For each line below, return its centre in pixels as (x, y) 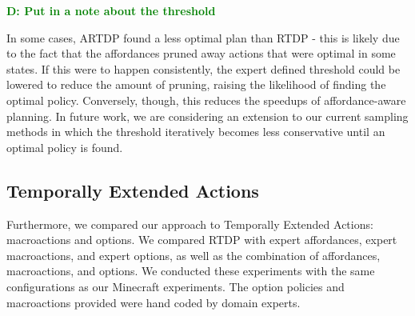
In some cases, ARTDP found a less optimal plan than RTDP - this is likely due (203, 37)
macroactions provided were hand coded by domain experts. (154, 302)
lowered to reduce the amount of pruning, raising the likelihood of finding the (196, 84)
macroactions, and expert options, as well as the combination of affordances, (194, 255)
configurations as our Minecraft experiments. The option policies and (176, 286)
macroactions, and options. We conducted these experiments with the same (191, 271)
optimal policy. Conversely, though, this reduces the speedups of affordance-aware (206, 100)
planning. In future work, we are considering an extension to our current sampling (207, 116)
